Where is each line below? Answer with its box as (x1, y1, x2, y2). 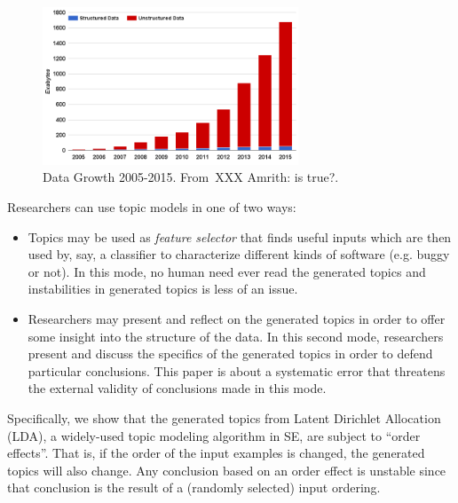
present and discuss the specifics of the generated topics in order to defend (28, 344, 433, 363)
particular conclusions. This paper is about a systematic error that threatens (28, 361, 446, 380)
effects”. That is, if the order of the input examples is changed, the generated (7, 444, 425, 462)
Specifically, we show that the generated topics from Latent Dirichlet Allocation (7, 409, 441, 428)
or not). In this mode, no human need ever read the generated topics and (28, 262, 426, 280)
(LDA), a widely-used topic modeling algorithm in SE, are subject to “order (7, 426, 421, 444)
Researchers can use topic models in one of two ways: (7, 198, 296, 216)
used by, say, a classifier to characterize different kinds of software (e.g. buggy (28, 245, 450, 263)
